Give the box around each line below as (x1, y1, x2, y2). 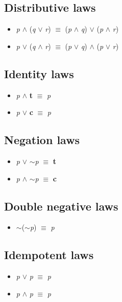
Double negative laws (4, 198, 118, 214)
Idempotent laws (4, 247, 94, 263)
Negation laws (4, 132, 80, 148)
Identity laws (4, 65, 74, 81)
